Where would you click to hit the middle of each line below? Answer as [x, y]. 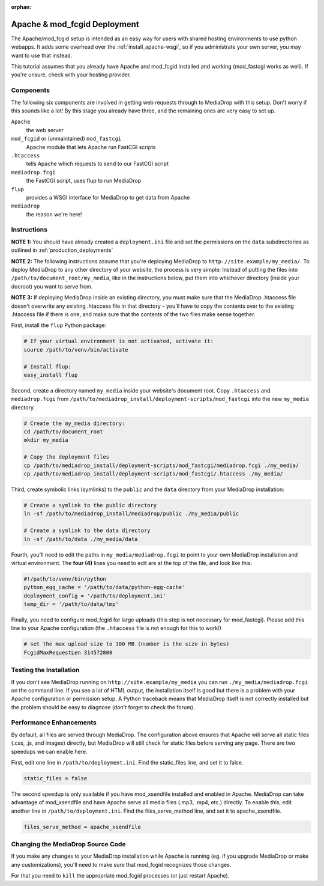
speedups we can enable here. [49, 751]
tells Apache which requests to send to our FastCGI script [97, 164]
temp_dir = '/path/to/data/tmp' [71, 604]
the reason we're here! [54, 214]
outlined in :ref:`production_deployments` [62, 250]
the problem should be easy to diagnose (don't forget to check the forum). [103, 707]
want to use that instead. [42, 55]
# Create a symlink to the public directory [90, 505]
